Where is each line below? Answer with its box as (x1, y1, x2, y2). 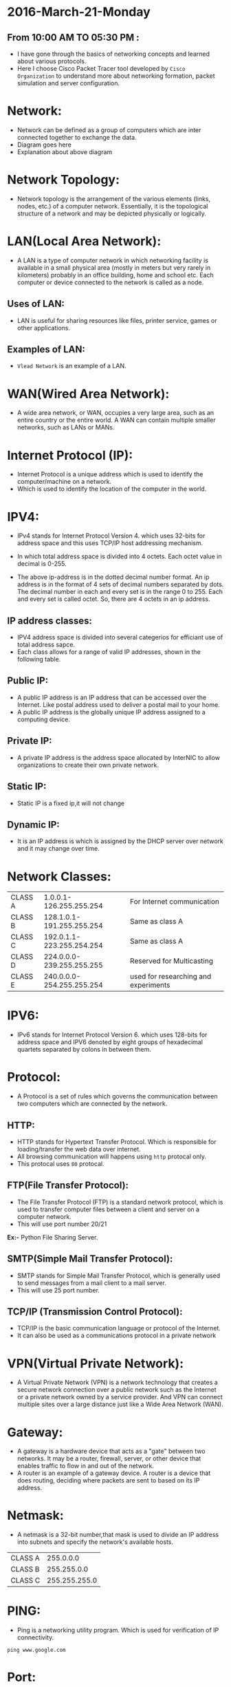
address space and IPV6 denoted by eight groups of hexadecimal (16, 1038, 203, 1046)
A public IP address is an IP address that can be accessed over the (16, 693, 207, 701)
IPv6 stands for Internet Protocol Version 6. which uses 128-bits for (16, 1030, 208, 1039)
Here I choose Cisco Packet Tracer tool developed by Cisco (16, 65, 186, 72)
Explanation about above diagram (16, 147, 113, 156)
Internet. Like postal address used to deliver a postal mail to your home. (16, 700, 220, 709)
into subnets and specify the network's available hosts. (16, 1538, 174, 1546)
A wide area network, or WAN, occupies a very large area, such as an (16, 409, 214, 417)
